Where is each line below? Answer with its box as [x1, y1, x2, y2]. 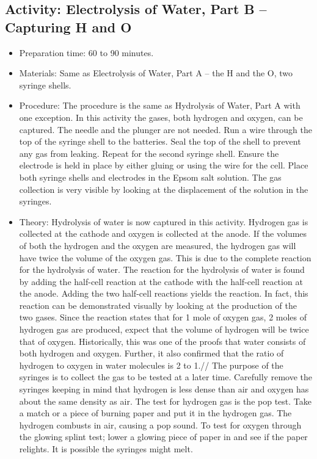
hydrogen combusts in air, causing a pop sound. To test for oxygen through [19, 418, 302, 431]
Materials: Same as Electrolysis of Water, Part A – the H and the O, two [19, 67, 293, 79]
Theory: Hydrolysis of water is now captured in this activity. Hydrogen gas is [19, 215, 308, 228]
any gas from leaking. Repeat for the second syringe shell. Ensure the [19, 146, 279, 159]
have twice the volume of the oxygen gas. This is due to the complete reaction [19, 251, 312, 264]
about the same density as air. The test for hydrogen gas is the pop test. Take [19, 394, 312, 407]
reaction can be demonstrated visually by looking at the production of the [19, 298, 297, 311]
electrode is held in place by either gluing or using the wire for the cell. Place [19, 159, 308, 172]
